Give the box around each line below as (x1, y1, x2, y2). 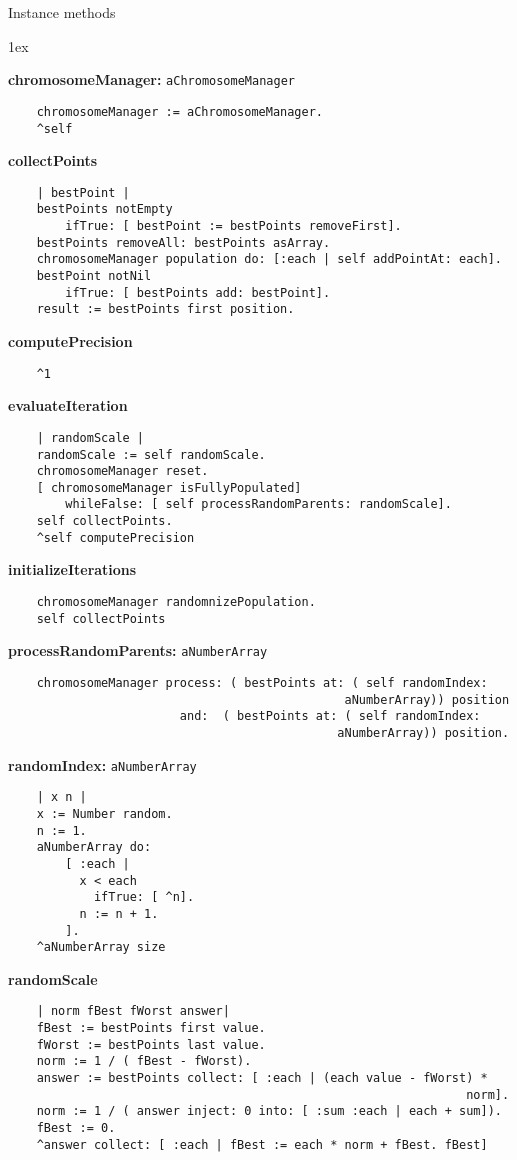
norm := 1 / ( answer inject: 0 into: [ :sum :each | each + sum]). (36, 1104, 502, 1119)
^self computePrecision (36, 530, 195, 545)
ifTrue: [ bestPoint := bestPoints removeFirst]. (65, 219, 402, 234)
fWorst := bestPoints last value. (36, 1037, 266, 1052)
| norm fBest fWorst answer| (36, 1004, 230, 1019)
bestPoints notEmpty (36, 202, 173, 217)
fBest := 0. (36, 1121, 116, 1136)
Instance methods (8, 2, 116, 22)
